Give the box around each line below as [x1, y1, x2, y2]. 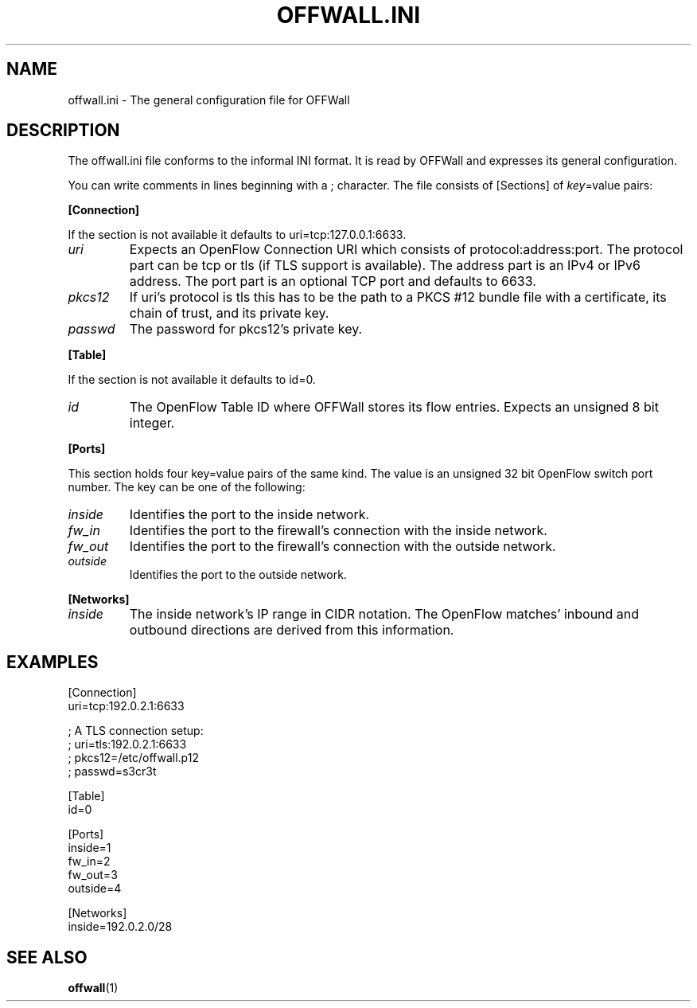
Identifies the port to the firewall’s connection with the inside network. [129, 522, 547, 539]
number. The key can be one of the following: [68, 480, 306, 494]
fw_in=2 [68, 854, 111, 869]
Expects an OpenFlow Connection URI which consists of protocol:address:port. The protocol [129, 241, 683, 258]
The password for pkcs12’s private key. [129, 321, 363, 338]
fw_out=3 [68, 868, 118, 882]
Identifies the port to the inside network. [129, 506, 370, 523]
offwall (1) [68, 981, 119, 995]
